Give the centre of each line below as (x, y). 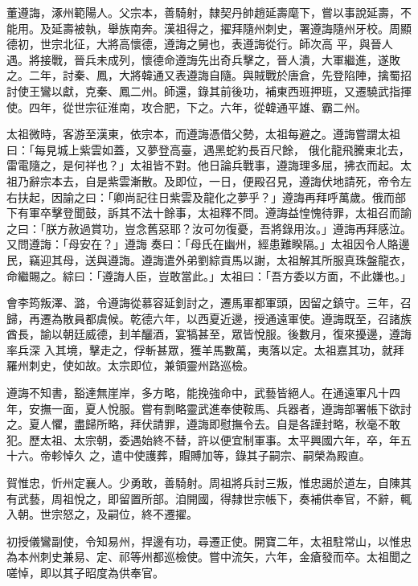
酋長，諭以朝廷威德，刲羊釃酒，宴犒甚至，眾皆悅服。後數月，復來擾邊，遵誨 (209, 334)
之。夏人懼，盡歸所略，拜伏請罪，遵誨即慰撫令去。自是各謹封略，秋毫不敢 (203, 424)
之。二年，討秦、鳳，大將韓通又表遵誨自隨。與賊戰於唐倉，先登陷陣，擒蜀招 (209, 75)
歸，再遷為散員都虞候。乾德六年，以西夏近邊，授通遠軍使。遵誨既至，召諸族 (209, 318)
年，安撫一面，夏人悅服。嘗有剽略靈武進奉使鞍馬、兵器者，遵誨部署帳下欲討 (209, 408)
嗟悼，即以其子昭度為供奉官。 (85, 572)
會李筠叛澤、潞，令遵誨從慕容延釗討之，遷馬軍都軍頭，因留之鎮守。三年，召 (209, 303)
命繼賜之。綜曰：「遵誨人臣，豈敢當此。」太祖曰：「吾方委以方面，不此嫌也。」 (209, 275)
